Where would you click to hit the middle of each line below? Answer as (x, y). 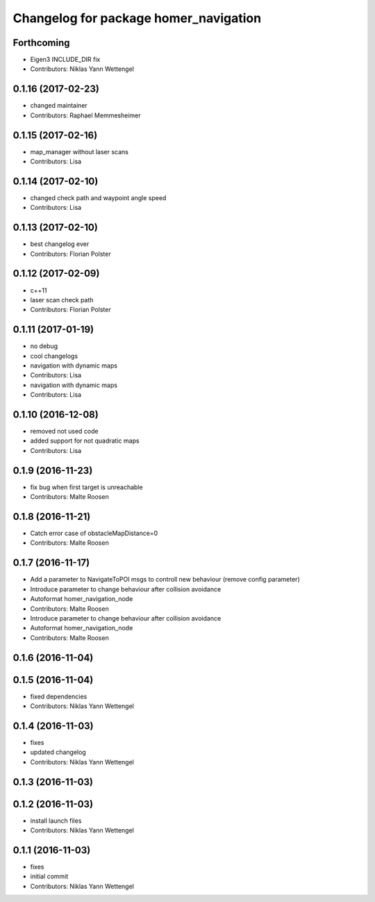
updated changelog (58, 752)
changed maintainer (59, 106)
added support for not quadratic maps (85, 441)
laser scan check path (62, 300)
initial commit (49, 876)
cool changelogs (54, 356)
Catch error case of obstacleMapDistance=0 (94, 533)
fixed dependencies (59, 696)
